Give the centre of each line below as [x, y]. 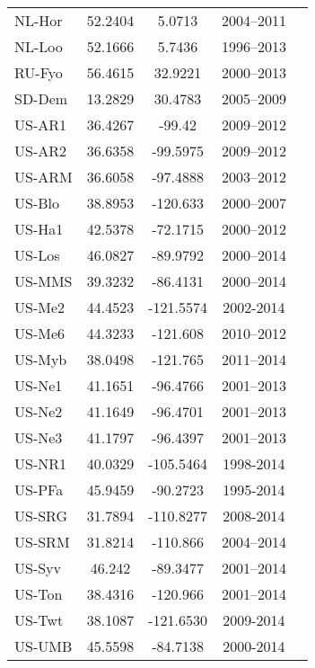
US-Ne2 [39, 411]
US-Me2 [40, 307]
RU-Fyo [39, 72]
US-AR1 [41, 125]
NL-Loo [39, 46]
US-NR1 [41, 463]
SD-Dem [41, 98]
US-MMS [44, 281]
